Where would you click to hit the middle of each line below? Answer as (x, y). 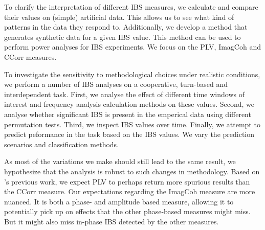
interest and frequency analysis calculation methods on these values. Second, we (129, 104)
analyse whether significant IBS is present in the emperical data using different (128, 114)
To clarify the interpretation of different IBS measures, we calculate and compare (131, 7)
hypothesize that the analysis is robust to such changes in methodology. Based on (132, 171)
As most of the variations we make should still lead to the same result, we (120, 161)
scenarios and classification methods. (62, 144)
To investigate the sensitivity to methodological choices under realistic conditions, (132, 74)
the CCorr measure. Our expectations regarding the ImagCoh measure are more (130, 191)
